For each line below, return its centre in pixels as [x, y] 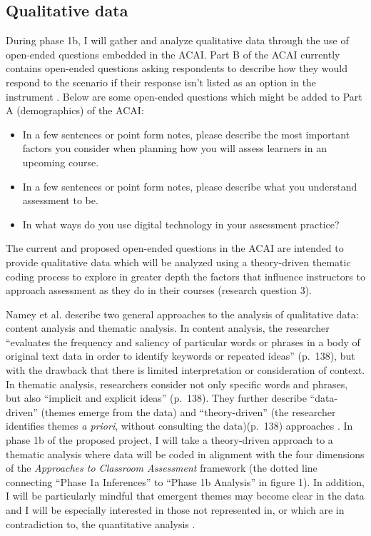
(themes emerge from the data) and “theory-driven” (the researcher [188, 411]
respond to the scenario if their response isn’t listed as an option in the [161, 82]
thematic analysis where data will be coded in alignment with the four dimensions [185, 454]
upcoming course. [61, 162]
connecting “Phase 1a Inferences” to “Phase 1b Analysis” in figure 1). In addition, [185, 481]
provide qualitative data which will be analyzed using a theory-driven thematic [178, 262]
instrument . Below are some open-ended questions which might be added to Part [184, 96]
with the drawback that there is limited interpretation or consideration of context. [185, 370]
